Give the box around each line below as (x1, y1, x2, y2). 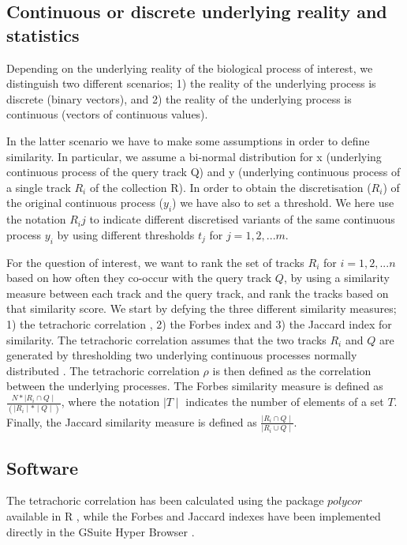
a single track (6, 179, 71, 195)
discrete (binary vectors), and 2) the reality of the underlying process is (6, 90, 352, 107)
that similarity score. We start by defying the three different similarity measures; (6, 300, 397, 317)
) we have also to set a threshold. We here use (172, 194, 394, 211)
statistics (6, 22, 80, 47)
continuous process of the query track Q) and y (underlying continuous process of (6, 163, 401, 180)
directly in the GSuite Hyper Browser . (6, 523, 195, 539)
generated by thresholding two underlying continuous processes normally (6, 347, 357, 363)
